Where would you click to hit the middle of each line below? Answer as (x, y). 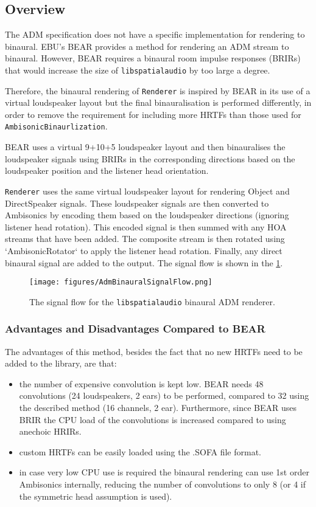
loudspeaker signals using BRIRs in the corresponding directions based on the (150, 158)
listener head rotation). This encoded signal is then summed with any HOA (146, 226)
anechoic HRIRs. (50, 431)
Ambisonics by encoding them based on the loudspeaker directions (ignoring (147, 215)
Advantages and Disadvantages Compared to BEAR (135, 329)
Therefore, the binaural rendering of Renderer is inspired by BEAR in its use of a (158, 90)
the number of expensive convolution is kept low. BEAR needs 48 (141, 383)
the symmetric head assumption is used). (96, 496)
